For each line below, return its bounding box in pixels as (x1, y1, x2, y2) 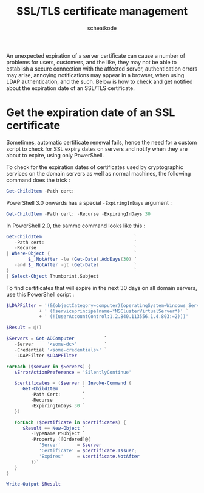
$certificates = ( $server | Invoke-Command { (14, 380, 132, 387)
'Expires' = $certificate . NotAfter (38, 453, 140, 460)
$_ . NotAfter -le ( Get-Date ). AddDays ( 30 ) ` (28, 257, 137, 263)
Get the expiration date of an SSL (6, 106, 175, 120)
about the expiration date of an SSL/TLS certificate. (6, 84, 135, 92)
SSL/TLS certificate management (16, 4, 188, 18)
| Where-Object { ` (6, 250, 137, 257)
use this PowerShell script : (6, 291, 75, 298)
